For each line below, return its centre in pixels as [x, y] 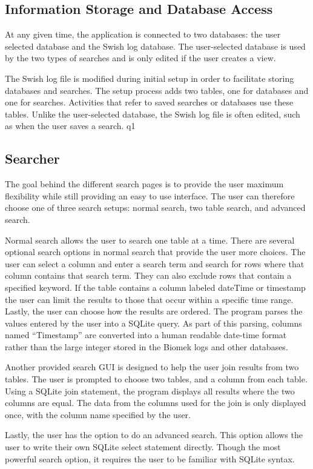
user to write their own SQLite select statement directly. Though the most [143, 447]
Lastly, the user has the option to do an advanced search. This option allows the [154, 435]
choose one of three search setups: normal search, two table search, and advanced [155, 208]
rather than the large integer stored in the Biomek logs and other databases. [147, 346]
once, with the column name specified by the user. [98, 414]
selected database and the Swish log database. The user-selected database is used [155, 46]
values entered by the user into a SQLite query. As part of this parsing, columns [153, 323]
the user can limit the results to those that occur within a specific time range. [149, 299]
